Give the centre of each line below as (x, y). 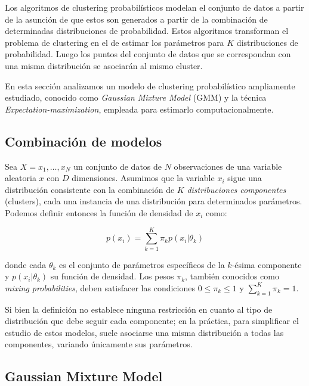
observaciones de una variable (228, 166)
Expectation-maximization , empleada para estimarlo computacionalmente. (139, 109)
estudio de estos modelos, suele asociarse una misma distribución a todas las (144, 332)
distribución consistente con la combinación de (90, 189)
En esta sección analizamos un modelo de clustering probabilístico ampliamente (150, 85)
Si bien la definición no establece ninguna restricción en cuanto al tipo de (139, 309)
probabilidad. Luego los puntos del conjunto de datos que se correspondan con (148, 54)
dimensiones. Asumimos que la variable (143, 178)
